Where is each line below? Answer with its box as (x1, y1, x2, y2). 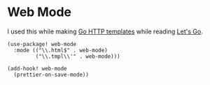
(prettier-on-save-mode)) (13, 71, 90, 78)
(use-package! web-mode (7, 40, 77, 47)
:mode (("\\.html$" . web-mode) (13, 47, 108, 54)
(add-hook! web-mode (7, 65, 68, 72)
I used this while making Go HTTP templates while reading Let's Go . (7, 27, 203, 36)
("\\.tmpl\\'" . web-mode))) (35, 53, 120, 60)
